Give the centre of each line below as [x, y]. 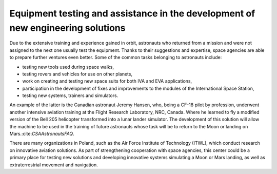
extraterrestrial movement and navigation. [54, 165]
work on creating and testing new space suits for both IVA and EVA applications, [107, 81]
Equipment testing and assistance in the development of [132, 13]
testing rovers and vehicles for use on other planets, [77, 74]
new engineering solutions [67, 28]
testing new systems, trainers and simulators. [70, 95]
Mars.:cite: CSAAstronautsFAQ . [42, 134]
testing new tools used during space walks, [68, 67]
